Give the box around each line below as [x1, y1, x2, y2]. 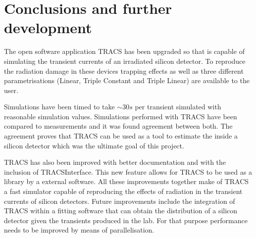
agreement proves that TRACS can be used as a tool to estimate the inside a [4, 131, 238, 141]
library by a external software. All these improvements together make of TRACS [4, 176, 249, 187]
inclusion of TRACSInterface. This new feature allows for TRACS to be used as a [4, 166, 252, 177]
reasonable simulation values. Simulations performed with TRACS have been [4, 111, 237, 121]
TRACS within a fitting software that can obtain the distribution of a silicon [4, 205, 238, 216]
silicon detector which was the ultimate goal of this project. [4, 140, 184, 150]
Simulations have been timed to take [4, 101, 115, 112]
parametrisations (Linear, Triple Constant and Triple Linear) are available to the [4, 75, 250, 86]
